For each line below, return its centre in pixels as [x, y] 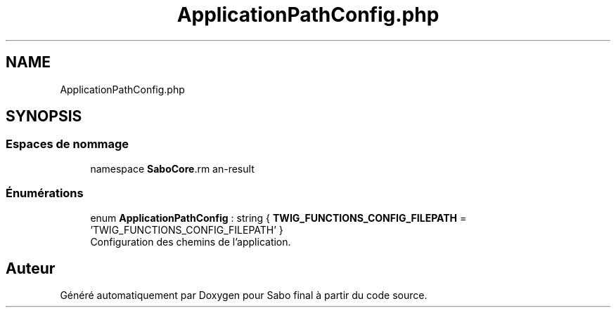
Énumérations [45, 193]
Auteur [31, 268]
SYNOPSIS [44, 116]
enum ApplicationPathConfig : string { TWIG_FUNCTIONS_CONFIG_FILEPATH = [278, 218]
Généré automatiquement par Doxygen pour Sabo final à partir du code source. [244, 295]
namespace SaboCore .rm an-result [172, 168]
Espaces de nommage [68, 144]
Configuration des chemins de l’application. [191, 241]
